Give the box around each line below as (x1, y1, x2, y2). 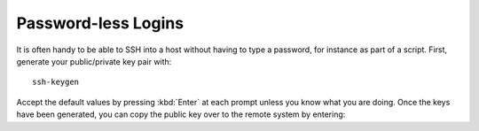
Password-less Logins (16, 13, 185, 33)
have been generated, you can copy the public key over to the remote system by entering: (16, 109, 346, 119)
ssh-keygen (32, 77, 80, 88)
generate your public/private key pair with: (16, 56, 172, 66)
